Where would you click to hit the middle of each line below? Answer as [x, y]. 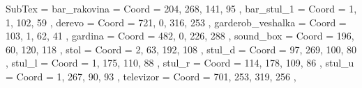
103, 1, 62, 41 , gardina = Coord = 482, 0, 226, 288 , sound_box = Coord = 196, [180, 36]
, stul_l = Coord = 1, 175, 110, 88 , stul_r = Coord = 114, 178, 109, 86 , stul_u [180, 63]
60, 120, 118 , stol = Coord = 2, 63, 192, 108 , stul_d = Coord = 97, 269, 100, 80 [181, 49]
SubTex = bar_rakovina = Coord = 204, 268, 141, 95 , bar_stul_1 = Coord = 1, [181, 8]
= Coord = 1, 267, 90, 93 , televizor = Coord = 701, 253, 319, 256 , [151, 76]
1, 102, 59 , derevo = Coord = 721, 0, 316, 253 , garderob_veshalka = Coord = [176, 22]
